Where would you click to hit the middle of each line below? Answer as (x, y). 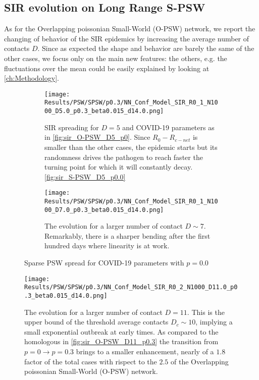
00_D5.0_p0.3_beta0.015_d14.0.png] (104, 111)
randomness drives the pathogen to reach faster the (124, 157)
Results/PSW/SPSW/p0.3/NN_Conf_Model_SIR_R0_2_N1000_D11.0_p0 (131, 287)
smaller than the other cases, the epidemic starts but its (131, 147)
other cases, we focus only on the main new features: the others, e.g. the (116, 58)
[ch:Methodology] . (32, 78)
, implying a (214, 322)
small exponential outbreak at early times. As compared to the (121, 331)
